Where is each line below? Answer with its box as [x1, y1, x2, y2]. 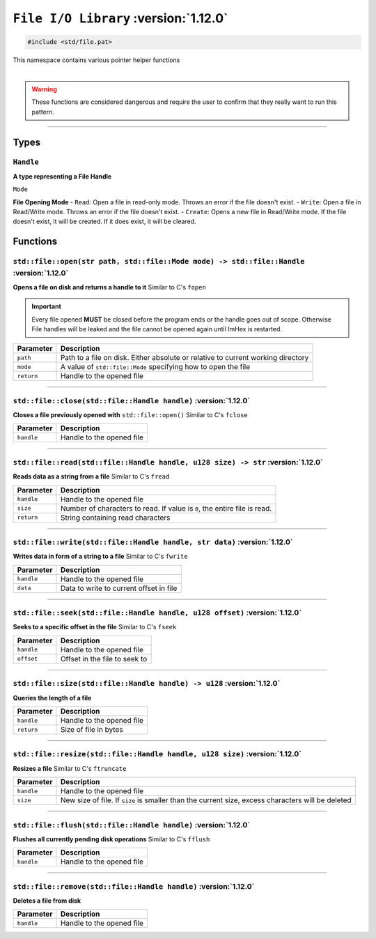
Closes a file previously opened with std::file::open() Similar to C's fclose [13, 411, 249, 419]
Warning [31, 84, 57, 93]
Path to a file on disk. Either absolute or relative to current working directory [60, 353, 309, 363]
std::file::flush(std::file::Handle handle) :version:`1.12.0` [13, 820, 251, 829]
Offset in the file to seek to [60, 654, 148, 663]
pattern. [31, 107, 55, 116]
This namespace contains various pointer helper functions [13, 56, 180, 64]
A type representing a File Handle [13, 172, 112, 181]
